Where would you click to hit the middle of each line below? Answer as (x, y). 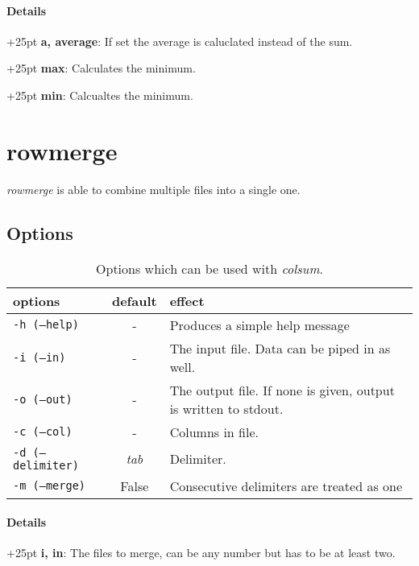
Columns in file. (214, 432)
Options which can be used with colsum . (209, 268)
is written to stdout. (226, 408)
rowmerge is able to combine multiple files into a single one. (153, 189)
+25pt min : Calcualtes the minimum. (100, 95)
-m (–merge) (50, 485)
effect (187, 300)
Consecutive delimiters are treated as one (286, 485)
